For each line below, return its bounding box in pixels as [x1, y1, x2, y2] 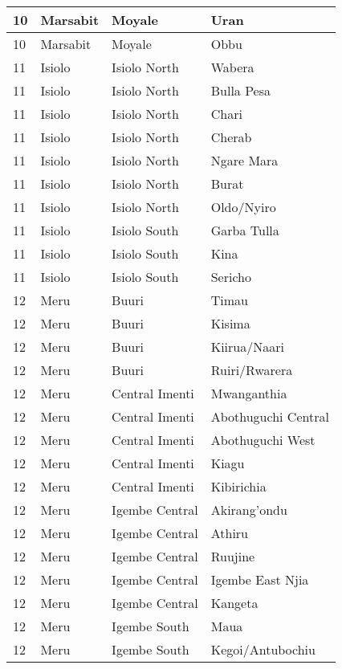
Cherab [210, 128, 252, 146]
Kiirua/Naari [210, 337, 284, 356]
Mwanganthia [210, 384, 287, 402]
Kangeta [210, 594, 259, 612]
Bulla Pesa [210, 81, 271, 100]
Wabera [210, 58, 254, 76]
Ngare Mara [210, 151, 279, 169]
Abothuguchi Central [210, 407, 329, 426]
